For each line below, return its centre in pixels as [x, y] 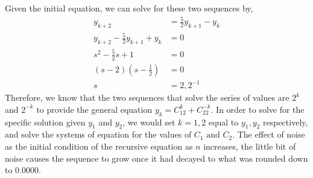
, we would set [149, 122]
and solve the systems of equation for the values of [98, 134]
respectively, [286, 122]
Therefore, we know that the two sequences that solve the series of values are [147, 97]
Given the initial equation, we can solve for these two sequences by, [129, 8]
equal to [223, 122]
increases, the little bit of [250, 146]
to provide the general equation [94, 109]
